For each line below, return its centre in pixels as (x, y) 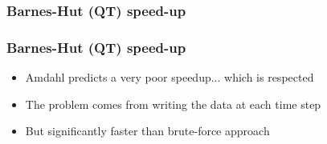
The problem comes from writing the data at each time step (173, 104)
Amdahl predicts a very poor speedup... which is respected (170, 77)
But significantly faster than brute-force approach (147, 131)
